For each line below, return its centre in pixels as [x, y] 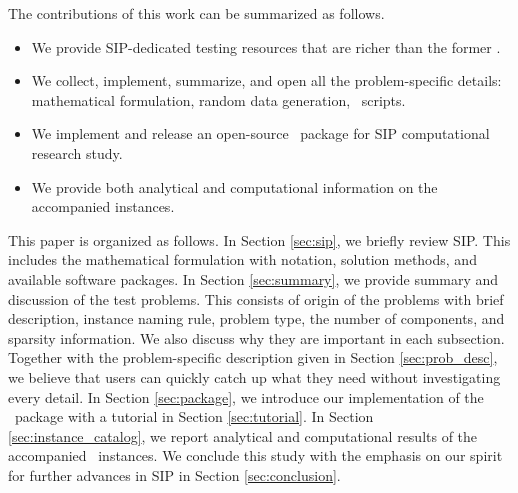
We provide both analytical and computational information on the [234, 186]
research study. [77, 152]
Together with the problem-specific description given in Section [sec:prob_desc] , [253, 357]
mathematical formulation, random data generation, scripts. [218, 99]
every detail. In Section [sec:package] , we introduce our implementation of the [246, 396]
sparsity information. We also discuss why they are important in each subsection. [256, 337]
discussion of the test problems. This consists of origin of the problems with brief [256, 298]
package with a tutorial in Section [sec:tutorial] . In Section [194, 416]
